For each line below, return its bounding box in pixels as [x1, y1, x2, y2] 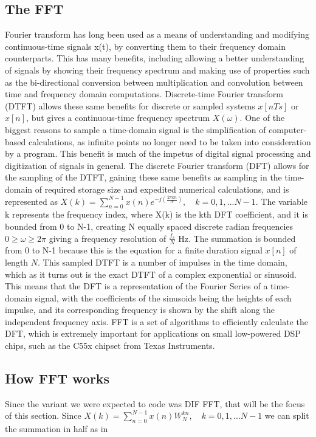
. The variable [255, 194, 308, 207]
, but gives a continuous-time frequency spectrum [26, 111, 210, 124]
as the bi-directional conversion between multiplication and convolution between [5, 75, 303, 88]
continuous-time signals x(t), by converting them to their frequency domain [5, 40, 286, 52]
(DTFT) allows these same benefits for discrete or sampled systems [5, 99, 255, 112]
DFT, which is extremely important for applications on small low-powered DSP [5, 327, 301, 340]
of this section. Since [5, 409, 81, 422]
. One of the [239, 111, 285, 124]
